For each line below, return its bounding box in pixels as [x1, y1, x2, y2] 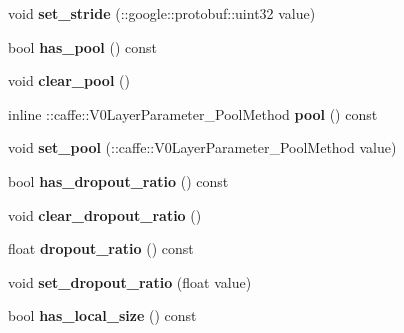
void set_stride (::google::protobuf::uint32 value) [8, 3, 316, 23]
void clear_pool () [8, 70, 130, 91]
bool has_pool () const [8, 36, 158, 57]
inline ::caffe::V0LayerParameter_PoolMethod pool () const [8, 103, 378, 124]
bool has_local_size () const [8, 305, 197, 326]
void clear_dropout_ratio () [8, 204, 202, 225]
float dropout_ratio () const [8, 238, 194, 259]
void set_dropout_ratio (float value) [8, 271, 252, 292]
